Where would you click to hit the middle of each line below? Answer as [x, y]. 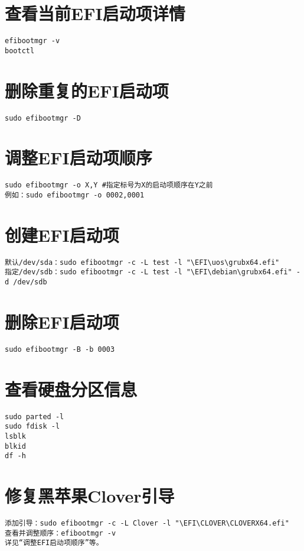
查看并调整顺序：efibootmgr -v [61, 533]
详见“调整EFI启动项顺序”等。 [54, 543]
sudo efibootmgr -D [43, 118]
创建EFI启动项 [62, 234]
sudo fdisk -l [32, 427]
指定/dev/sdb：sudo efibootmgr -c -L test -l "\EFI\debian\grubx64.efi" [148, 272]
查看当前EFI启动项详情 [95, 13]
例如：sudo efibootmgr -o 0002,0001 [75, 195]
